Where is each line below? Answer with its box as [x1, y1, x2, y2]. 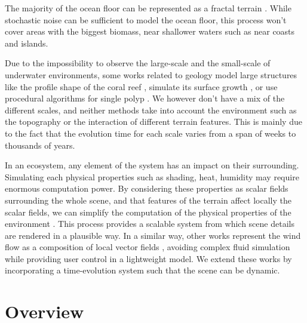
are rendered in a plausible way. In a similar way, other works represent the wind [5, 229, 301, 241]
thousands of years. [5, 139, 75, 151]
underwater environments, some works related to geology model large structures [5, 68, 297, 81]
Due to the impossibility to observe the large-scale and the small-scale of [5, 57, 271, 69]
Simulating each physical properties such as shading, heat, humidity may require [5, 170, 299, 183]
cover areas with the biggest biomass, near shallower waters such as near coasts [5, 25, 295, 38]
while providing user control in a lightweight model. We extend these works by [5, 252, 292, 264]
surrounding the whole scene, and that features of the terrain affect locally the [5, 193, 291, 206]
